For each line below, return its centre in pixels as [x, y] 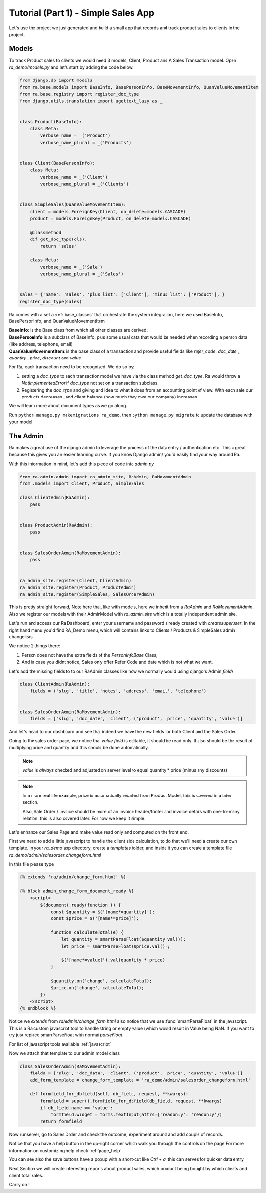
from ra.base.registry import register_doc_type [79, 94]
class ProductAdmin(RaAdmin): [56, 525]
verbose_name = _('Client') [74, 177]
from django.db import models [56, 80]
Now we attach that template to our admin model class [65, 1053]
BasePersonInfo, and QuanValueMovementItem [57, 321]
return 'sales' [59, 246]
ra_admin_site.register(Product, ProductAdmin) [78, 587]
